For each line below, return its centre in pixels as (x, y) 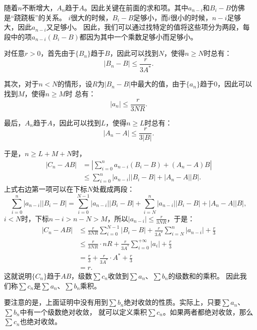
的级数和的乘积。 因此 (204, 276)
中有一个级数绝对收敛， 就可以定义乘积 (83, 311)
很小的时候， (191, 17)
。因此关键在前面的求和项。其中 (136, 7)
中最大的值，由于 (158, 84)
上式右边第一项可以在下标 (46, 189)
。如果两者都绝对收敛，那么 (208, 311)
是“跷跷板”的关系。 (35, 17)
